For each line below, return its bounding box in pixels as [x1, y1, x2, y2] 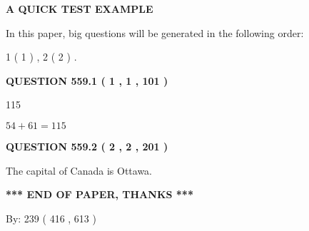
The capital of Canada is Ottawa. [6, 163, 153, 178]
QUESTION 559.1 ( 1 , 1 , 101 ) [6, 73, 168, 88]
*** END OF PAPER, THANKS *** [6, 187, 193, 202]
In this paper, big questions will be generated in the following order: [6, 25, 304, 40]
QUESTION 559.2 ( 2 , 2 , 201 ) [6, 138, 168, 153]
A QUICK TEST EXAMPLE [6, 1, 153, 16]
